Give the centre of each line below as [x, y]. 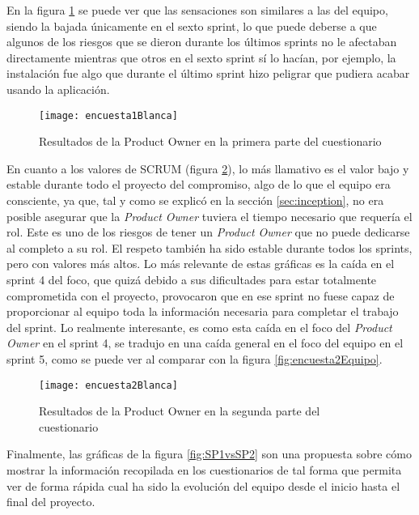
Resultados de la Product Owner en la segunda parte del [180, 411]
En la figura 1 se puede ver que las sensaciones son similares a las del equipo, [197, 10]
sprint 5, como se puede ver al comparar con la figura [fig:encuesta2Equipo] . [195, 358]
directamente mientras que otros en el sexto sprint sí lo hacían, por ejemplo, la [201, 57]
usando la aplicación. [58, 89]
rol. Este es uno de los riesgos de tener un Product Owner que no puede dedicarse [208, 232]
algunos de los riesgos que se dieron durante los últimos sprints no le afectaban [202, 42]
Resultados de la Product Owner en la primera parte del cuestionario [210, 141]
